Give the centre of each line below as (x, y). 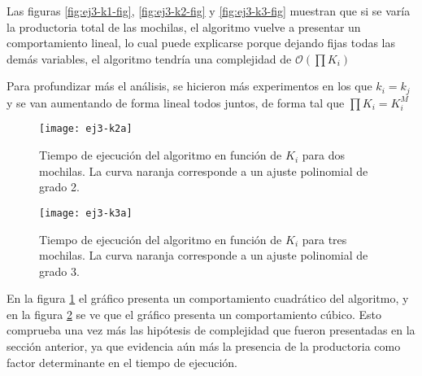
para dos (323, 155)
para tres (324, 239)
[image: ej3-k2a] (86, 129)
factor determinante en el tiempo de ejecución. (122, 362)
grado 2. (59, 187)
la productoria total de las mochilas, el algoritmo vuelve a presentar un (184, 26)
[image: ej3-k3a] (86, 213)
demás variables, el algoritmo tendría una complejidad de (149, 58)
